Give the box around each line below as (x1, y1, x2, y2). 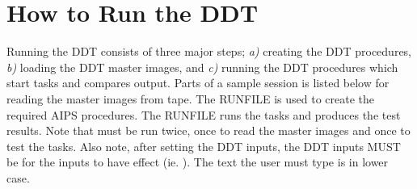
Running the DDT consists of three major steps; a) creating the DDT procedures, (6, 43, 412, 60)
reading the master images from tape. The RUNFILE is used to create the (6, 90, 375, 107)
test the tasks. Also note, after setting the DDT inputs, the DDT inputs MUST (6, 137, 401, 154)
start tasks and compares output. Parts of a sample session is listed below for (6, 74, 390, 91)
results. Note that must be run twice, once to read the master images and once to (6, 122, 411, 139)
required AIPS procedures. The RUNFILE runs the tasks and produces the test (6, 106, 401, 123)
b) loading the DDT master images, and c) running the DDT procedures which (6, 58, 398, 75)
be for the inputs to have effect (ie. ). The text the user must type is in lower (6, 153, 389, 170)
